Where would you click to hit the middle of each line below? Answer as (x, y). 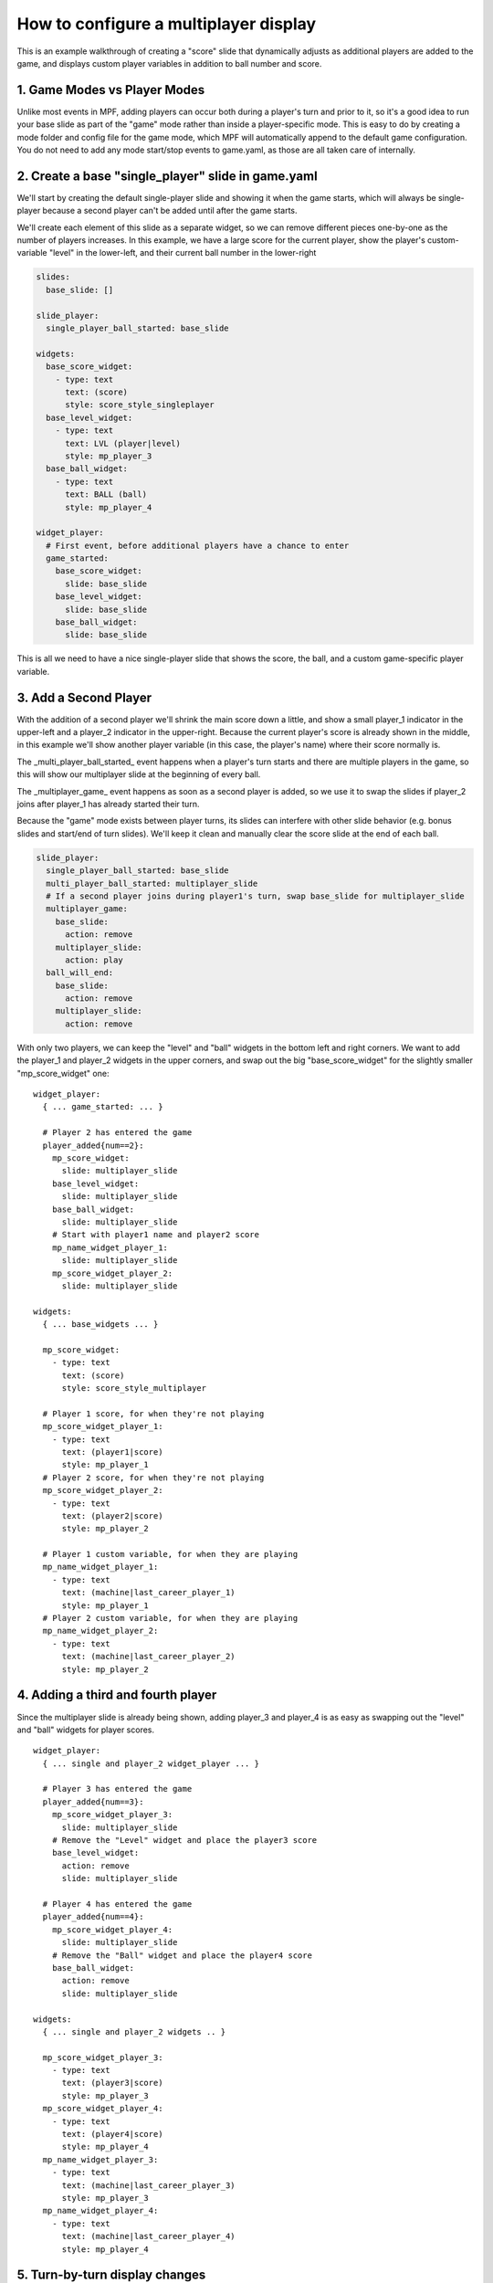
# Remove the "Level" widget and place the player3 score (184, 1841)
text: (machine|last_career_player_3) (149, 2185)
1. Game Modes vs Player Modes (111, 90)
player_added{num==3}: (93, 1802)
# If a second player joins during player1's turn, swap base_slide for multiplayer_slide (255, 896)
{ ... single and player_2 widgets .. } (134, 2031)
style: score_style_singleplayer (140, 405)
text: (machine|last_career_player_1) (149, 1593)
